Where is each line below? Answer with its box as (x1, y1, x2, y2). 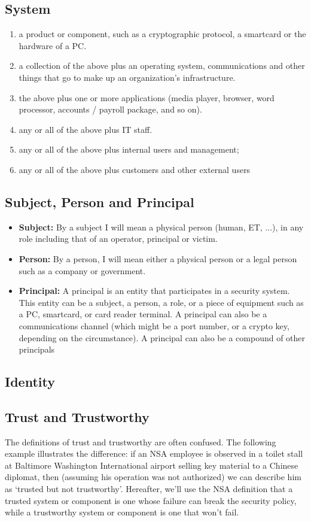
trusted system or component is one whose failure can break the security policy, (5, 494, 297, 506)
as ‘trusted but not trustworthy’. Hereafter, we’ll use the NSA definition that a (5, 482, 293, 495)
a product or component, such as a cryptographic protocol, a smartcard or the (19, 28, 306, 40)
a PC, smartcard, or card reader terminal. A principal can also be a (19, 308, 267, 320)
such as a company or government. (19, 264, 146, 277)
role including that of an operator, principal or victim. (19, 232, 218, 245)
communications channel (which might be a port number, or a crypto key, (19, 319, 289, 332)
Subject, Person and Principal (5, 192, 194, 211)
